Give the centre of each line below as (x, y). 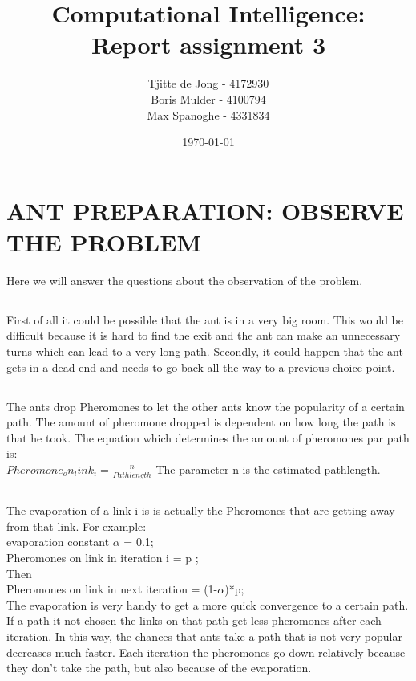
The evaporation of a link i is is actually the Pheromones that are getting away (201, 510)
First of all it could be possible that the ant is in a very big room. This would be (205, 319)
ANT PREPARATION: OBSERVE (205, 210)
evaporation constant (58, 542)
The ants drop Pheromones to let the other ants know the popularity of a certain (206, 406)
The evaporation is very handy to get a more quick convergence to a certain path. (208, 604)
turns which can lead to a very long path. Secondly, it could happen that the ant (205, 351)
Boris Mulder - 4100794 (208, 98)
